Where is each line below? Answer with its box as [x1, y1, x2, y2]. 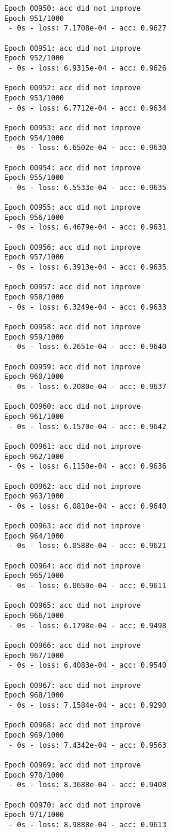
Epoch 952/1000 [4, 54, 64, 63]
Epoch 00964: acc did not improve [4, 561, 141, 570]
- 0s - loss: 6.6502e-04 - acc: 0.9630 [8, 143, 167, 152]
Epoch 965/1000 [4, 571, 64, 580]
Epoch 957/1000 [4, 253, 64, 262]
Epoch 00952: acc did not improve [4, 84, 141, 93]
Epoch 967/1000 [4, 651, 64, 660]
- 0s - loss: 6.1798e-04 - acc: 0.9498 [8, 621, 167, 630]
